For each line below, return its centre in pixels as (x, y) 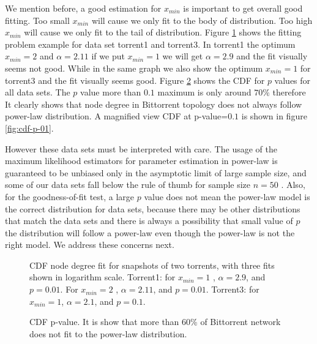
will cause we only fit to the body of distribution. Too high (202, 20)
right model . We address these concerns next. (90, 245)
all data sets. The (38, 92)
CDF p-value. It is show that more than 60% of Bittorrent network (155, 322)
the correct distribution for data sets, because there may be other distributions (153, 208)
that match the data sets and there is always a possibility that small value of (149, 221)
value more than (111, 92)
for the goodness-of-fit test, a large (70, 196)
